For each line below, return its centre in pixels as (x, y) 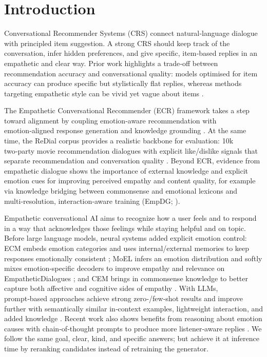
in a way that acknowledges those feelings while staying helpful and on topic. (125, 228)
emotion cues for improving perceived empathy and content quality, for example (130, 181)
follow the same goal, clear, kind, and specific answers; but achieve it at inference (132, 338)
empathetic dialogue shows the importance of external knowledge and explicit (126, 170)
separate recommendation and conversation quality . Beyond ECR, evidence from (132, 161)
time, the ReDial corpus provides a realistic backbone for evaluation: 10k (119, 141)
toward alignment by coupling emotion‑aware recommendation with (110, 120)
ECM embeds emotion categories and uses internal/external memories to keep (127, 248)
